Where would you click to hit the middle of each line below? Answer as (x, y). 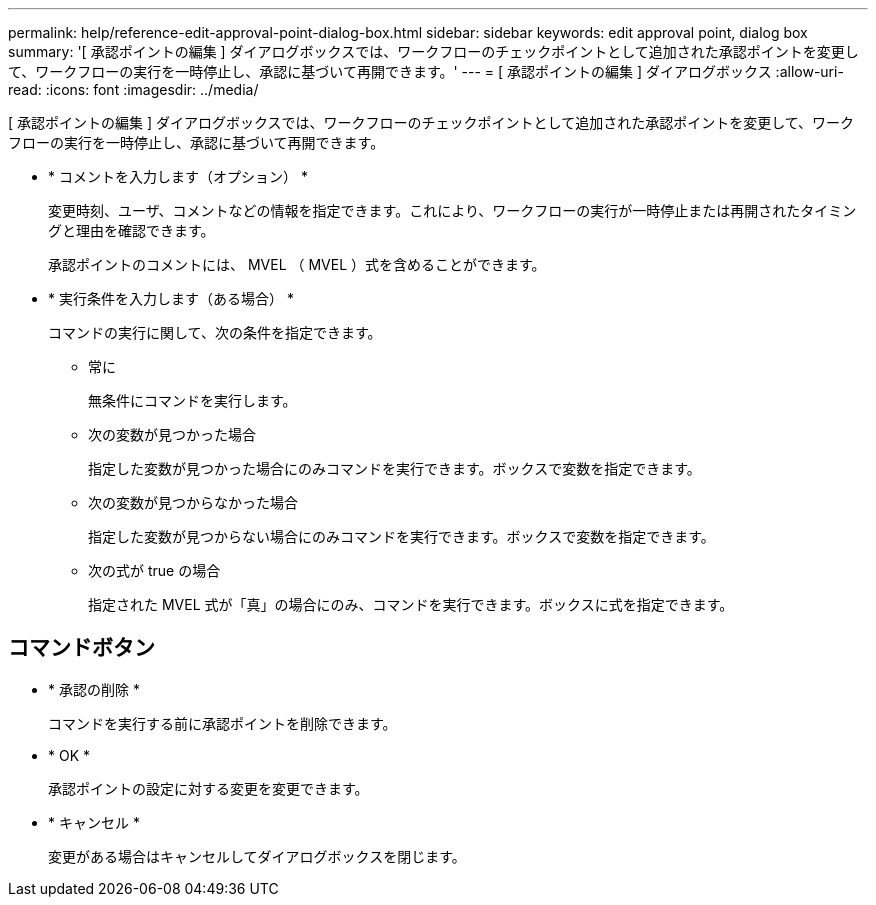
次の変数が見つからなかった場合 (193, 502)
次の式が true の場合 (154, 570)
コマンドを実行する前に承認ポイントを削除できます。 (222, 723)
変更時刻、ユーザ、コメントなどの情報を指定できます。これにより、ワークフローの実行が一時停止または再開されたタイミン (452, 210)
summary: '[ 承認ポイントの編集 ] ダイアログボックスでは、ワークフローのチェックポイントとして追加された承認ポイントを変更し (433, 51)
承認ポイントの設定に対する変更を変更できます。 (208, 788)
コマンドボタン (81, 648)
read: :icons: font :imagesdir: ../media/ (133, 89)
